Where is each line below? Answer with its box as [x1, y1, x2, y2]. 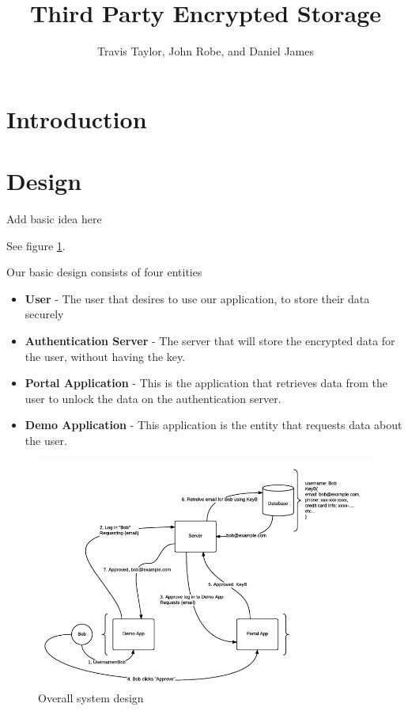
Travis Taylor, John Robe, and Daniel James [96, 43, 315, 59]
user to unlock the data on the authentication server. [25, 390, 281, 406]
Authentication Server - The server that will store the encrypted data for [25, 333, 395, 348]
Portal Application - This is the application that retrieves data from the [25, 375, 388, 391]
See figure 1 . [6, 237, 66, 253]
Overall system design [38, 689, 144, 705]
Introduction [6, 102, 147, 135]
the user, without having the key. [25, 348, 186, 364]
